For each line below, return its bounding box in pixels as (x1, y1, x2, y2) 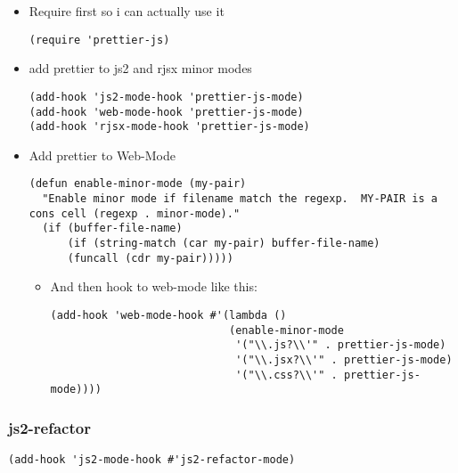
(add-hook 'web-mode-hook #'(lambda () (50, 308, 287, 322)
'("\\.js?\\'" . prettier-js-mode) (235, 338, 446, 352)
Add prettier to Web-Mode (29, 145, 176, 164)
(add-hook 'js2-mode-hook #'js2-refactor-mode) (8, 453, 296, 467)
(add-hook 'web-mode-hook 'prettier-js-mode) (29, 105, 304, 118)
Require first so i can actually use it (29, 2, 225, 20)
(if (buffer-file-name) (42, 222, 183, 235)
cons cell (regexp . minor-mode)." (29, 207, 241, 220)
